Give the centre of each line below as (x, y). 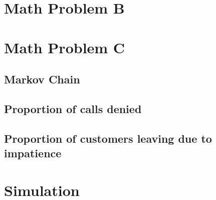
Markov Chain (42, 79)
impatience (33, 153)
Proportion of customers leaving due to (108, 138)
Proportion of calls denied (73, 108)
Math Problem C (65, 47)
